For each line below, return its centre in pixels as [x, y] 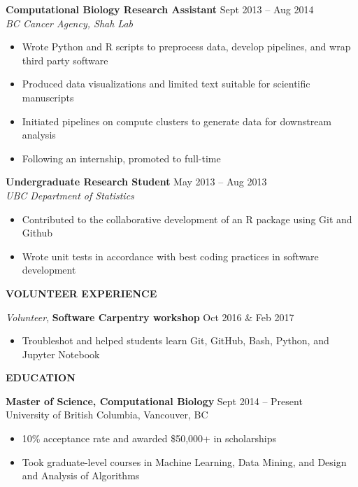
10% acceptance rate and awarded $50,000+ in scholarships [149, 438]
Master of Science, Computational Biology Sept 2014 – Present [154, 401]
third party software [65, 60]
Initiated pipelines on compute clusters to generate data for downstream [177, 121]
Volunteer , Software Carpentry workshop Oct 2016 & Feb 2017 [150, 317]
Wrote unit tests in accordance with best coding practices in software [170, 256]
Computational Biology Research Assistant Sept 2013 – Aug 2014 [160, 9]
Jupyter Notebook [61, 354]
